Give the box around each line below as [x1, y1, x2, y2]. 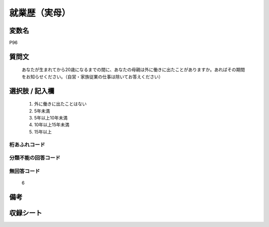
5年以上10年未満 [34, 115, 68, 121]
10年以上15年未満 [34, 122, 70, 128]
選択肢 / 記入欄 [9, 87, 55, 95]
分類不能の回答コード [9, 154, 61, 161]
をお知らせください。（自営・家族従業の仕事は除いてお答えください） [21, 74, 163, 80]
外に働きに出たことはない [34, 101, 87, 107]
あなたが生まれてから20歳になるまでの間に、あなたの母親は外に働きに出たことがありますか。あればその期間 [21, 67, 245, 73]
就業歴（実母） [9, 7, 71, 18]
